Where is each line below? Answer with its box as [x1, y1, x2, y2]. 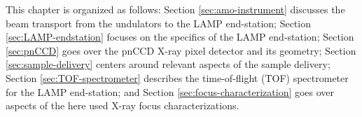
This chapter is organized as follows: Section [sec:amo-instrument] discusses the [6, 2, 345, 16]
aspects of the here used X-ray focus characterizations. [6, 98, 239, 113]
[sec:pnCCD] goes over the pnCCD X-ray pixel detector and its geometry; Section [6, 43, 356, 57]
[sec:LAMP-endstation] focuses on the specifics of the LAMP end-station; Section [6, 29, 354, 44]
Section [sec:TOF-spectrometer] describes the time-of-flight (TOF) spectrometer [6, 70, 349, 85]
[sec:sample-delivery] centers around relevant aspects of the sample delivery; [6, 57, 330, 71]
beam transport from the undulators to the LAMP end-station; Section [6, 15, 311, 30]
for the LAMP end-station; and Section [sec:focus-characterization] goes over [6, 84, 335, 99]
